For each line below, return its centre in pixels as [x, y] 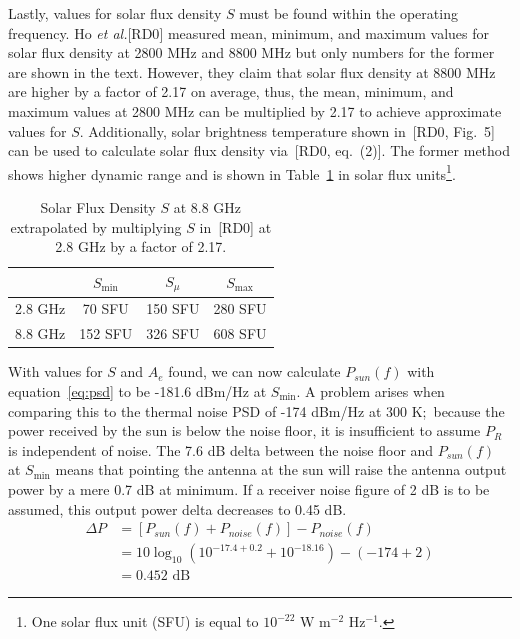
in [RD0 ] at [235, 226]
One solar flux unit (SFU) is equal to [145, 621]
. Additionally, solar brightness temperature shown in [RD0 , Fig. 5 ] [287, 130]
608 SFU [240, 333]
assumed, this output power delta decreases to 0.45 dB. [177, 508]
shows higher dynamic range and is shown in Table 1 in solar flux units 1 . [232, 172]
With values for [55, 371]
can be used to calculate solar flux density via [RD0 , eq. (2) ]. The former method [259, 150]
